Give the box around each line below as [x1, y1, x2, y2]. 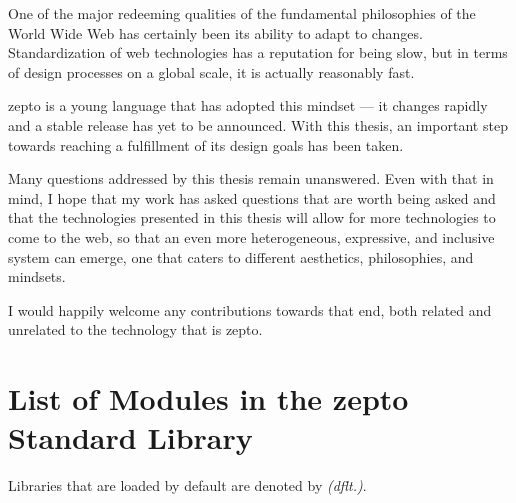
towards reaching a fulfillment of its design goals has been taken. [8, 134, 404, 155]
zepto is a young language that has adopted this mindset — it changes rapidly [8, 95, 488, 116]
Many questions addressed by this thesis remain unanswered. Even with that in [8, 168, 494, 189]
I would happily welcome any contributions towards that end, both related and [8, 299, 492, 320]
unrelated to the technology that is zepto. [8, 319, 263, 340]
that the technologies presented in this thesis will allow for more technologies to [8, 207, 496, 228]
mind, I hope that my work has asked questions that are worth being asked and [8, 187, 496, 208]
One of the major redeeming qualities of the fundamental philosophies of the [8, 3, 476, 23]
